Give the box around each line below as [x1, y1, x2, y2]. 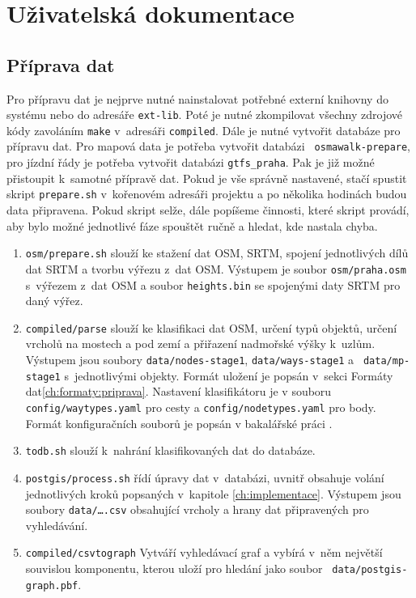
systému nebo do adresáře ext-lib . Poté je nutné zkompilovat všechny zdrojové [6, 106, 402, 123]
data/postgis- [332, 564, 408, 576]
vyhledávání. [25, 516, 88, 533]
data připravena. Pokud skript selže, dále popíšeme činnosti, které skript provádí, [6, 201, 410, 218]
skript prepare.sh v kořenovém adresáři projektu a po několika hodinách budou [6, 185, 407, 202]
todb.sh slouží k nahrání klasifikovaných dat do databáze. [25, 442, 316, 459]
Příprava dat [6, 52, 115, 77]
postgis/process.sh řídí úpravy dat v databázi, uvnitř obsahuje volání [25, 469, 384, 486]
